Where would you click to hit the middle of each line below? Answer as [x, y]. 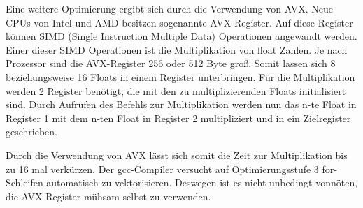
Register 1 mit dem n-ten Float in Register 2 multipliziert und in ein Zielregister [178, 118]
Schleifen [24, 183]
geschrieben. [32, 132]
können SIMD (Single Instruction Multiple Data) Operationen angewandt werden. [181, 36]
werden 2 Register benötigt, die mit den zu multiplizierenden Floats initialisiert [176, 90]
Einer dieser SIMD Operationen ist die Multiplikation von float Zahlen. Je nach [177, 49]
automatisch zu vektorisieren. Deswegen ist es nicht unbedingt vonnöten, [202, 183]
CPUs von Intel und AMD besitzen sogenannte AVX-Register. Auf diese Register [179, 22]
